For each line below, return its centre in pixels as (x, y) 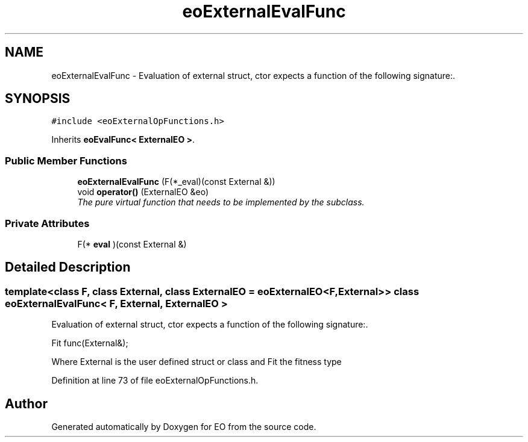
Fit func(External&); (90, 343)
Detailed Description (68, 267)
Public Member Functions (66, 160)
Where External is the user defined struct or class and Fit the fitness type (196, 362)
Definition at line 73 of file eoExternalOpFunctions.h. (155, 381)
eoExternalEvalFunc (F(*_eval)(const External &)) (176, 182)
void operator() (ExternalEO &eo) (143, 192)
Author (26, 403)
